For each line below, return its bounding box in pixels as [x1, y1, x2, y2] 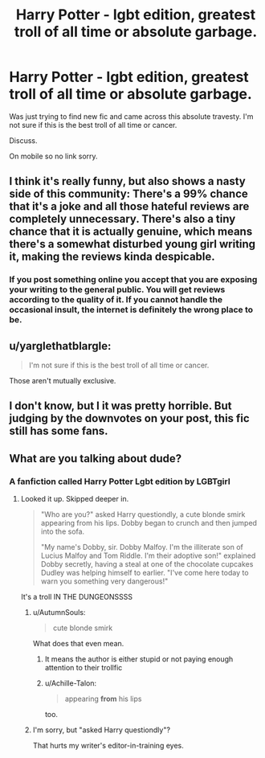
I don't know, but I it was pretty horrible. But [9, 399, 232, 413]
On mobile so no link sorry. [9, 151, 99, 161]
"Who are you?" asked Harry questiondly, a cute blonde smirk [40, 510, 246, 519]
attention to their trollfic [44, 663, 123, 673]
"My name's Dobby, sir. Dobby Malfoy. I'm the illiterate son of [40, 543, 243, 552]
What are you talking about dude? [9, 452, 182, 465]
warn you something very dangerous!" [40, 576, 169, 586]
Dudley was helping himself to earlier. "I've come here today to [40, 568, 249, 578]
